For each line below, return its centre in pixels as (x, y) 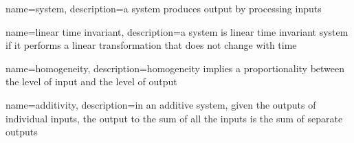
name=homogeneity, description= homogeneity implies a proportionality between (175, 68)
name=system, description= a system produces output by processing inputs (164, 8)
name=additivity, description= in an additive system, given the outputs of (161, 104)
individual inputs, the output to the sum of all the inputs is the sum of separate (174, 118)
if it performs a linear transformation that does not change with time (151, 45)
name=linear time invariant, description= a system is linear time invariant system (177, 31)
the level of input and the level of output (91, 81)
